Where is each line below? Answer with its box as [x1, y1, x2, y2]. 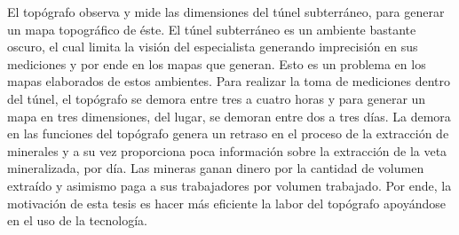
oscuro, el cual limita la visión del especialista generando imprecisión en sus [7, 37, 418, 56]
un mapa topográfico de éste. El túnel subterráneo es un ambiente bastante [7, 20, 416, 38]
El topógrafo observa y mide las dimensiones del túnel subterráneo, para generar [7, 3, 445, 20]
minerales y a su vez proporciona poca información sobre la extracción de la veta [7, 141, 447, 160]
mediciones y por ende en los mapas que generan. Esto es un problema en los [7, 54, 426, 73]
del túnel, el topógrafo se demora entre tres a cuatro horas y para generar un [7, 89, 426, 107]
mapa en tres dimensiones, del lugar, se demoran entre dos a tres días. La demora [7, 106, 451, 125]
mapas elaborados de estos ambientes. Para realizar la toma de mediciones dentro [7, 72, 450, 90]
